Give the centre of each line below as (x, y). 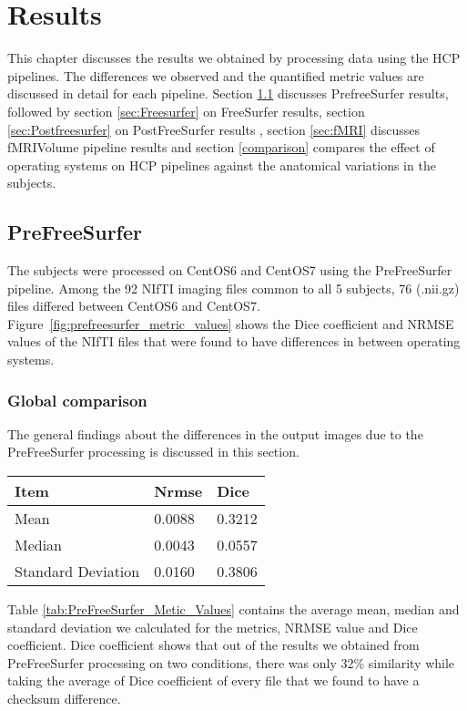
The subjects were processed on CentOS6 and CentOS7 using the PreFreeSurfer (230, 270)
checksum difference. (64, 699)
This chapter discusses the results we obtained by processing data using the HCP (234, 58)
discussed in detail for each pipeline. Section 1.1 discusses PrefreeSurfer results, (228, 93)
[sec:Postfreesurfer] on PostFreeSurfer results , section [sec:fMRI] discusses (214, 129)
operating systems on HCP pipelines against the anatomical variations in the (222, 165)
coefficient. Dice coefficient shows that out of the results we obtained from (213, 645)
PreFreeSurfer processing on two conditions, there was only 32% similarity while (231, 662)
